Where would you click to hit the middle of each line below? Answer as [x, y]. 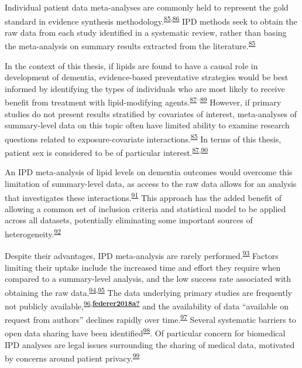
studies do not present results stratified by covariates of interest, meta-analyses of [151, 113]
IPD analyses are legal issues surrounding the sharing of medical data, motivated [150, 344]
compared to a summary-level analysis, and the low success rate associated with [148, 279]
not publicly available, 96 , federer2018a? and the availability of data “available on [147, 305]
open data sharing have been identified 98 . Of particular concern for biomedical [145, 332]
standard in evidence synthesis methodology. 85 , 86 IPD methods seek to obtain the [151, 20]
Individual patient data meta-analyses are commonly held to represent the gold [147, 7]
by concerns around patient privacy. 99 [72, 357]
